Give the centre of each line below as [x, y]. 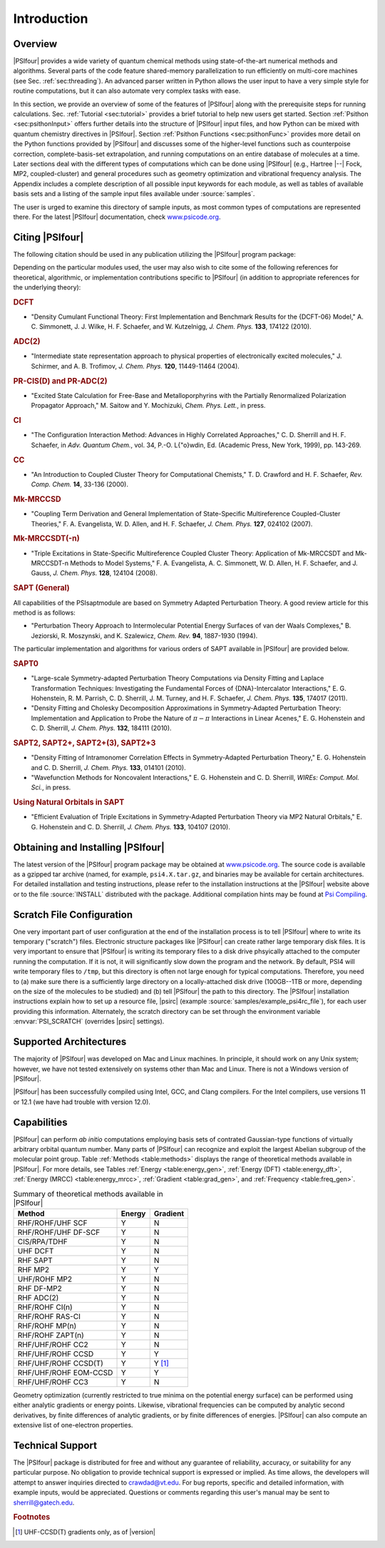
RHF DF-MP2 [40, 1288]
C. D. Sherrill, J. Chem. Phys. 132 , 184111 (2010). [101, 728]
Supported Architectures [70, 1042]
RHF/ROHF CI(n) [45, 1307]
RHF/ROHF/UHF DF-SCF [59, 1232]
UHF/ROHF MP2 [45, 1278]
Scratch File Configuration [73, 914]
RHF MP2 [34, 1269]
